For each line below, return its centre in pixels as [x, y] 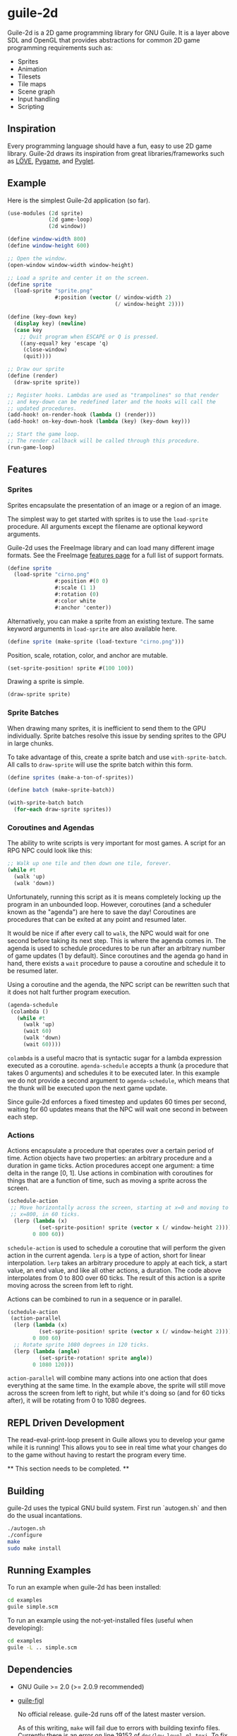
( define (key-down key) [42, 317]
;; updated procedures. [42, 409]
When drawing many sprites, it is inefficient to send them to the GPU [107, 728]
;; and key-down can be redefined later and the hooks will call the [112, 401]
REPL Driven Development [66, 1423]
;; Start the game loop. [44, 434]
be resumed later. [33, 971]
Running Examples [49, 1570]
